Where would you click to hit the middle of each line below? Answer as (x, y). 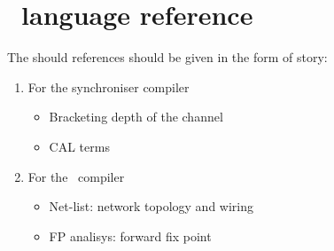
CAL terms (79, 146)
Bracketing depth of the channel (136, 117)
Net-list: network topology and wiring (151, 206)
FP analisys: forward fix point (130, 235)
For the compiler (76, 176)
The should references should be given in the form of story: (167, 57)
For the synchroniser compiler (109, 86)
